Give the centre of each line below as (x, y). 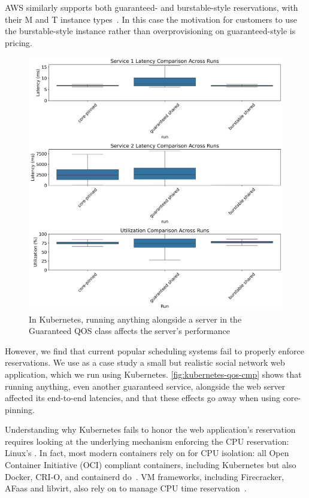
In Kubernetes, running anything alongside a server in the (135, 319)
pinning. (20, 409)
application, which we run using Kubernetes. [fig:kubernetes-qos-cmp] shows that (153, 374)
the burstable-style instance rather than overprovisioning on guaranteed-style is (150, 31)
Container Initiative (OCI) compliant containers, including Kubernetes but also (151, 465)
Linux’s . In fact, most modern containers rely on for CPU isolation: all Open (147, 453)
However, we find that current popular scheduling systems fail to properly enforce (154, 350)
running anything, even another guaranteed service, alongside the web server (145, 386)
